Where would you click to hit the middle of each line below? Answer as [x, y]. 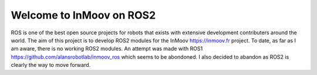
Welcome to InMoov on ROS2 [83, 15]
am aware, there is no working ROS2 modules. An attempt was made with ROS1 [107, 49]
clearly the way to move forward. [51, 65]
